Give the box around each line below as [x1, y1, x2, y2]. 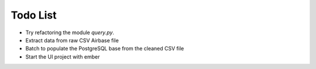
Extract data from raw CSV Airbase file [25, 37, 119, 43]
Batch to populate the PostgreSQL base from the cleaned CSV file [25, 45, 184, 52]
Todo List [11, 9, 57, 21]
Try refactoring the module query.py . [25, 29, 114, 36]
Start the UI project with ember [25, 53, 100, 60]
